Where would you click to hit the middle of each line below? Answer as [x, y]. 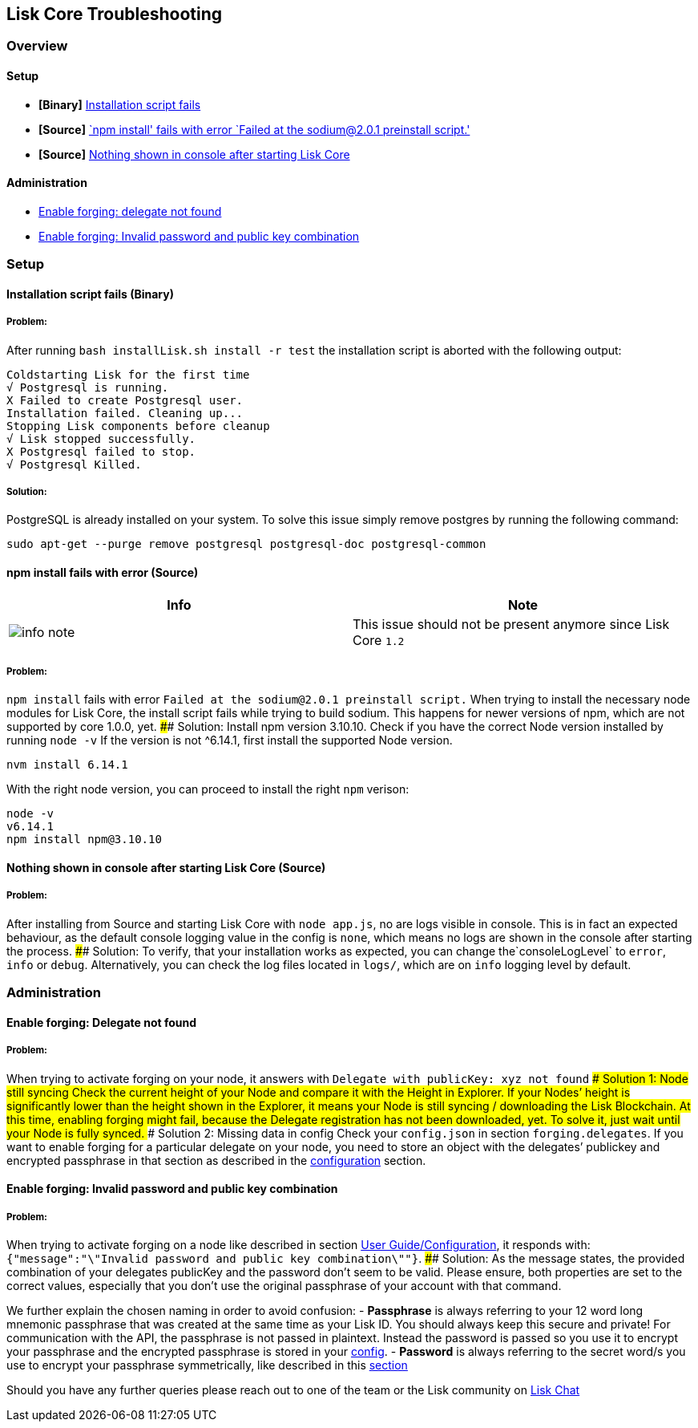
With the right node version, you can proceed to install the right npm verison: [208, 789]
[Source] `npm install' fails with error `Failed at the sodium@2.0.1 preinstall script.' [254, 129]
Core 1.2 [379, 640]
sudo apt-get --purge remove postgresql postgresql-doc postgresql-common [246, 544]
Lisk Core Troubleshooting [114, 14]
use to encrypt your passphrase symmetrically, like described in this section [207, 1365]
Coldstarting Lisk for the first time [128, 374]
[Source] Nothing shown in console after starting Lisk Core [194, 154]
